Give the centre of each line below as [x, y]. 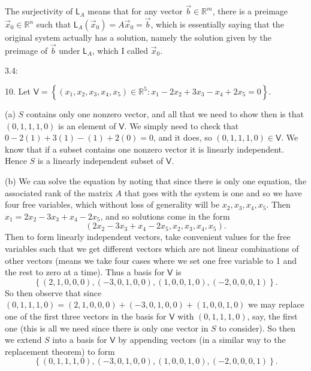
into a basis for [80, 340]
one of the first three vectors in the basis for [86, 316]
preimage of [26, 50]
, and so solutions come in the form [165, 216]
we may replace [276, 304]
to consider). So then [257, 328]
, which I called [120, 50]
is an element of [87, 125]
